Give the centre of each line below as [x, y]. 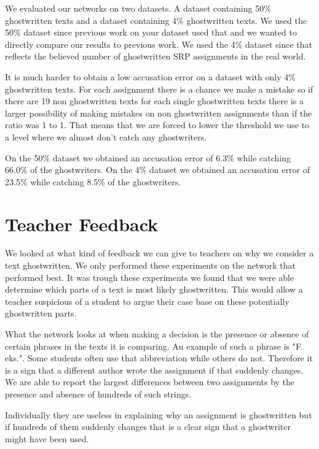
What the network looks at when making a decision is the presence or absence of [157, 334]
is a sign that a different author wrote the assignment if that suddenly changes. [154, 370]
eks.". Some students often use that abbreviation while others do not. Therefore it [159, 358]
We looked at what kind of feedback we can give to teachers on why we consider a [159, 253]
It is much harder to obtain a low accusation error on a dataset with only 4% [150, 76]
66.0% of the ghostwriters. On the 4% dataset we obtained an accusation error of [157, 170]
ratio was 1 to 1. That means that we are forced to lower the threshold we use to [157, 125]
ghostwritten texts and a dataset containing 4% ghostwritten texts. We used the [156, 20]
